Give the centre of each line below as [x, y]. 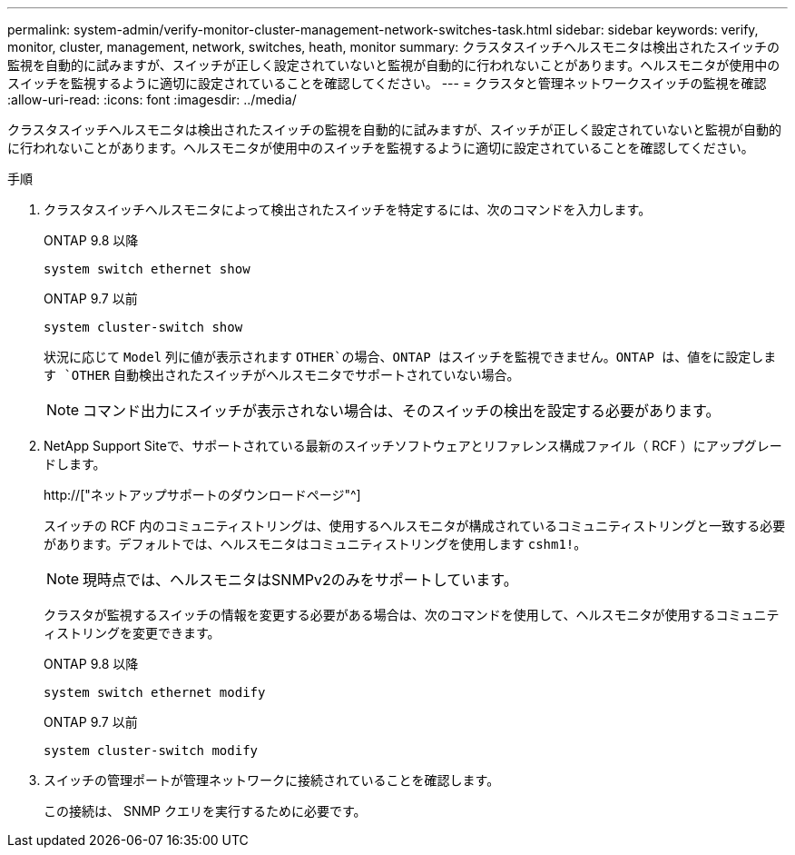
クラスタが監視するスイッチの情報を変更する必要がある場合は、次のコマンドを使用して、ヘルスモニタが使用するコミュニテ [412, 615]
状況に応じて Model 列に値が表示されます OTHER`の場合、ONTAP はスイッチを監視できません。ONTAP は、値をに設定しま [410, 357]
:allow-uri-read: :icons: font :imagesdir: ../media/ [152, 99]
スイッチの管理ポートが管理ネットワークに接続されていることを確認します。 [272, 780]
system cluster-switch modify [151, 751]
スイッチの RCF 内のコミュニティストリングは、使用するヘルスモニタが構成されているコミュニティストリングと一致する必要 [415, 526]
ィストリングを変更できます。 [132, 633]
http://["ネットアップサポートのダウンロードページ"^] [202, 495]
